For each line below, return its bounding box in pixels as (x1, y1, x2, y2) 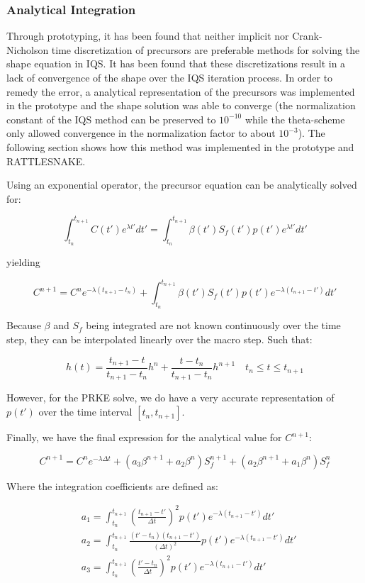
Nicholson (6, 42, 49, 57)
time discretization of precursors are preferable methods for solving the (51, 42, 360, 57)
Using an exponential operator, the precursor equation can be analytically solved (6, 177, 357, 192)
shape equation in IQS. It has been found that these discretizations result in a (6, 56, 346, 71)
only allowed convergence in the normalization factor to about (6, 126, 276, 140)
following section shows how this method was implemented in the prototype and (6, 139, 354, 154)
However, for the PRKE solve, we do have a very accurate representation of (6, 390, 335, 405)
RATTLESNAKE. (6, 153, 86, 168)
